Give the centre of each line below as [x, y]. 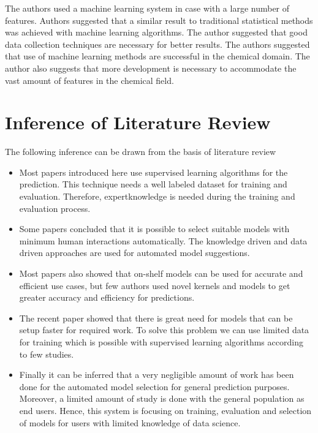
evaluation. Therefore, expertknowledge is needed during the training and [157, 196]
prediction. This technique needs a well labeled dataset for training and [153, 184]
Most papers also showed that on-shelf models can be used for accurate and [161, 273]
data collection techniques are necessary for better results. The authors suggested [157, 44]
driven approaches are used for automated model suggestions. [134, 253]
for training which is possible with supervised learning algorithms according [161, 342]
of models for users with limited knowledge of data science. [130, 422]
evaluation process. [55, 208]
